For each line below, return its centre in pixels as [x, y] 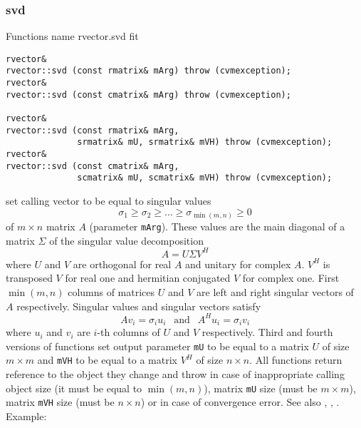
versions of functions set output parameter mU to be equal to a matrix [157, 346]
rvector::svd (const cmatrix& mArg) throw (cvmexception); [148, 95]
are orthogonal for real [122, 264]
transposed [29, 278]
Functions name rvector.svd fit [72, 36]
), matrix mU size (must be [261, 388]
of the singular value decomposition [126, 240]
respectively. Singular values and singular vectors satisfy [139, 306]
